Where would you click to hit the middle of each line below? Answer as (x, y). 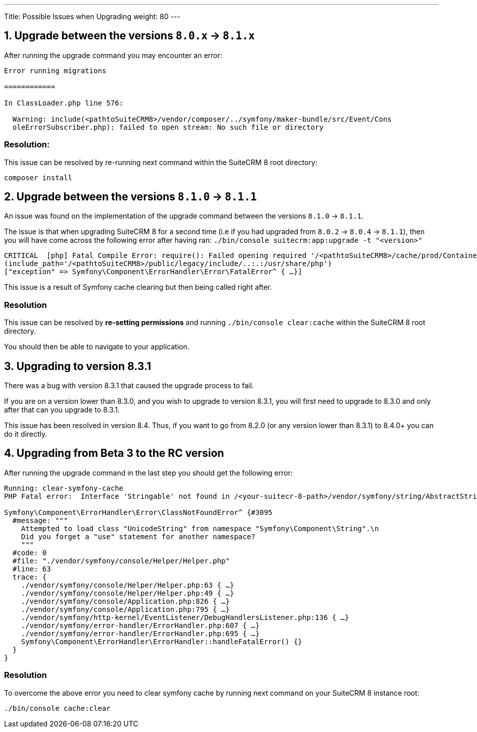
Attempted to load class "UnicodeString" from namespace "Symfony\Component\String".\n (200, 528)
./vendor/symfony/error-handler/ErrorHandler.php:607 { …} (140, 625)
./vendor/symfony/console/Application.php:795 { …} (125, 609)
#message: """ (40, 520)
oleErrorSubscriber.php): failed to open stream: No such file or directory (168, 127)
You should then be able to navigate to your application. (97, 347)
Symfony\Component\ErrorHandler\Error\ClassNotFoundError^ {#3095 (138, 512)
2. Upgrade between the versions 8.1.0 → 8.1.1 (131, 197)
